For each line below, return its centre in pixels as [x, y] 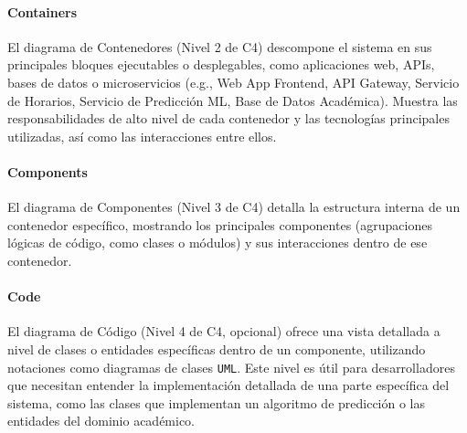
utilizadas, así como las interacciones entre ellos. [142, 136]
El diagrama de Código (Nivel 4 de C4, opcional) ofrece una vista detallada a [224, 331]
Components [48, 171]
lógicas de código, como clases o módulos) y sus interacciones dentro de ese [218, 243]
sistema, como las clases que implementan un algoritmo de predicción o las [217, 402]
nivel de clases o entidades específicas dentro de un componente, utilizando [217, 349]
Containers [42, 11]
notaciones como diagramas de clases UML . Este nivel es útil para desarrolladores [231, 367]
